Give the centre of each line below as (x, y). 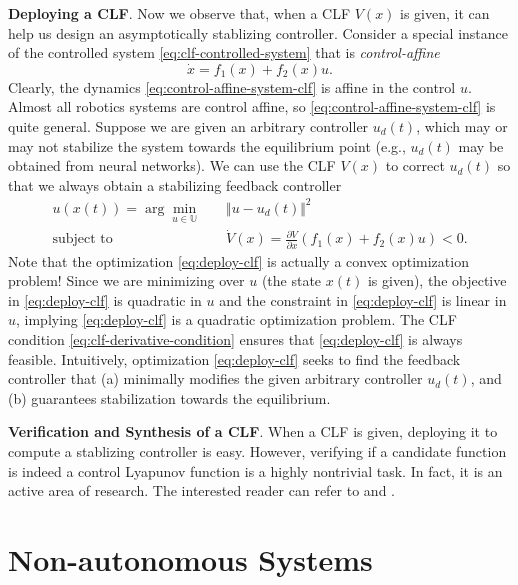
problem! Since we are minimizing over (126, 280)
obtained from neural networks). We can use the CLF (172, 165)
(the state (291, 280)
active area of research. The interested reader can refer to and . (201, 490)
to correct (415, 165)
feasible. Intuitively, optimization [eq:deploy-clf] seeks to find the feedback (234, 358)
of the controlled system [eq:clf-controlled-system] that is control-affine (224, 52)
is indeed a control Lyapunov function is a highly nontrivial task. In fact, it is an (255, 470)
